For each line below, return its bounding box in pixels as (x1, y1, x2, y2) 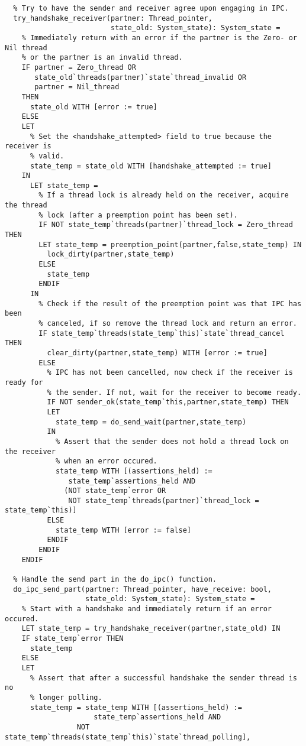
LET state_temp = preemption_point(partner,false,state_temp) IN (38, 240, 302, 249)
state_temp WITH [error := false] (55, 526, 191, 534)
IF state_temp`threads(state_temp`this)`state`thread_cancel (38, 329, 285, 338)
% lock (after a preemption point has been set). (38, 210, 238, 219)
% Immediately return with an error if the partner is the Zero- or (21, 33, 297, 42)
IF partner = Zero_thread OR (21, 63, 136, 72)
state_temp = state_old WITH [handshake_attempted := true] (30, 161, 272, 170)
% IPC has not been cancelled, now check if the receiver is (47, 368, 293, 377)
